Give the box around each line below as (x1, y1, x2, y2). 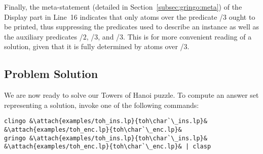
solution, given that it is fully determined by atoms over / (4, 41, 184, 52)
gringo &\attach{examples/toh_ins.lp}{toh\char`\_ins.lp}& (4, 134, 207, 142)
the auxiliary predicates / (4, 31, 83, 42)
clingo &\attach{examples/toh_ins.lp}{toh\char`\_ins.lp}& (4, 118, 207, 125)
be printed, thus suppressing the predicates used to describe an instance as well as (4, 21, 259, 32)
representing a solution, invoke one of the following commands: (4, 99, 199, 110)
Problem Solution (4, 66, 98, 82)
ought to (229, 11, 255, 22)
